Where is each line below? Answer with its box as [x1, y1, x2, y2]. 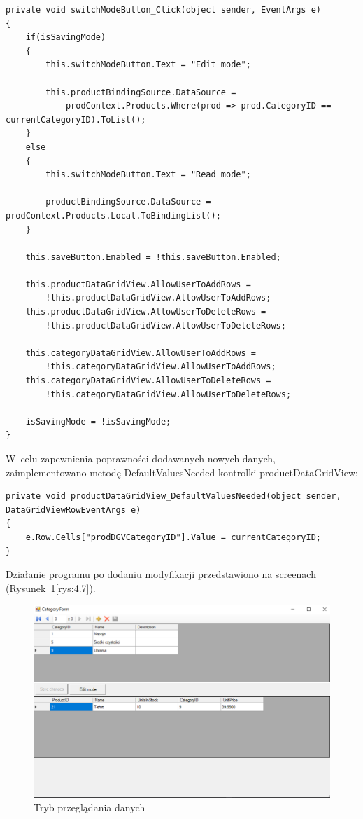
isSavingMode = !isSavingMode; [25, 416, 171, 427]
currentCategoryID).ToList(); [6, 114, 146, 125]
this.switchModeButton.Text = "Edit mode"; [45, 60, 251, 70]
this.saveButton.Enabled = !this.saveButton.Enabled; [25, 252, 281, 262]
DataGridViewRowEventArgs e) [6, 504, 141, 515]
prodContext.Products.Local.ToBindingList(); [6, 210, 221, 221]
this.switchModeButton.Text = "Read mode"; [45, 170, 251, 180]
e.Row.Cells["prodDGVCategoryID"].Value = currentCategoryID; [25, 532, 322, 542]
